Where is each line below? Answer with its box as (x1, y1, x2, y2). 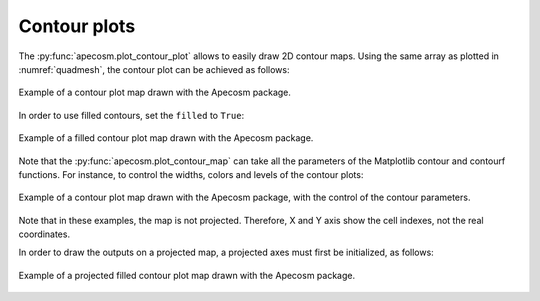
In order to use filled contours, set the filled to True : (18, 109, 245, 121)
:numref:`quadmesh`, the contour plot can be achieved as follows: (18, 63, 290, 75)
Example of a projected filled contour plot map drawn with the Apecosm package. (18, 269, 355, 281)
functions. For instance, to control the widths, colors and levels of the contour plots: (18, 168, 364, 180)
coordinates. (18, 228, 70, 240)
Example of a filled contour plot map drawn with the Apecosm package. (18, 132, 314, 144)
